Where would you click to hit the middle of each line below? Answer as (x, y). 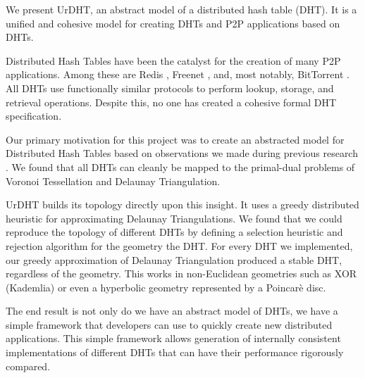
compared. (28, 366)
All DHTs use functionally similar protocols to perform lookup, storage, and (170, 88)
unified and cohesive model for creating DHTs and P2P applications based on (173, 23)
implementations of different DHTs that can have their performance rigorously (175, 352)
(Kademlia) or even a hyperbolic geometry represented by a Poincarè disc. (166, 287)
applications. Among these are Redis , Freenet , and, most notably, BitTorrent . (178, 74)
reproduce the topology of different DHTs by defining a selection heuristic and (174, 232)
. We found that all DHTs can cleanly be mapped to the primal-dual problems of (180, 166)
